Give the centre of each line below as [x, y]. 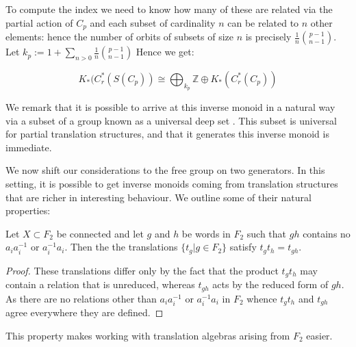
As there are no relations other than [81, 298]
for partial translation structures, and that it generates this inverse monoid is [167, 134]
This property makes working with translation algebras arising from [148, 335]
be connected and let [100, 233]
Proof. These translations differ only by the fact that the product [142, 270]
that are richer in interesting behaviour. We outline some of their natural [158, 197]
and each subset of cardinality [153, 22]
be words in [206, 233]
